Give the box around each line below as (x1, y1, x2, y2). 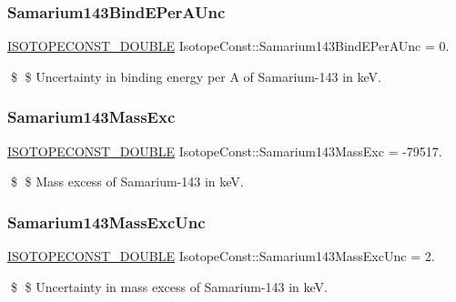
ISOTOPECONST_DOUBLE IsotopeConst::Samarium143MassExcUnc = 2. (7, 247, 435, 266)
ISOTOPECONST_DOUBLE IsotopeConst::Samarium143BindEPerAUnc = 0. (7, 36, 450, 55)
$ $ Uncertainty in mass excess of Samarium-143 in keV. (10, 277, 328, 296)
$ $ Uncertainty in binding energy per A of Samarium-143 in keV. (10, 66, 381, 86)
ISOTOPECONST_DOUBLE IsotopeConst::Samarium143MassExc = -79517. (7, 141, 442, 160)
